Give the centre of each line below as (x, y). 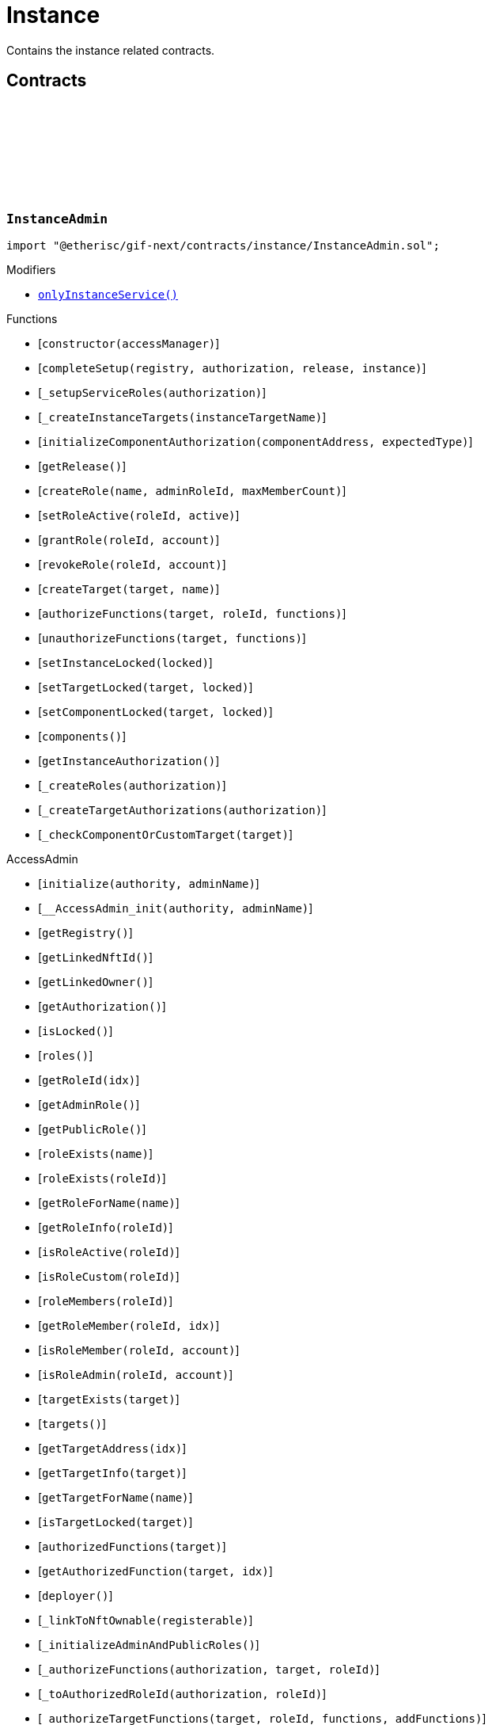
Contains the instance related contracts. (111, 50)
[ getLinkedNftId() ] (96, 957)
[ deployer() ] (76, 1595)
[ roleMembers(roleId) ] (106, 1300)
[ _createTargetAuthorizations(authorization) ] (182, 809)
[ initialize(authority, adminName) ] (149, 883)
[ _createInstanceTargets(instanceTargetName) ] (182, 417)
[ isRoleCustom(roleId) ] (109, 1276)
